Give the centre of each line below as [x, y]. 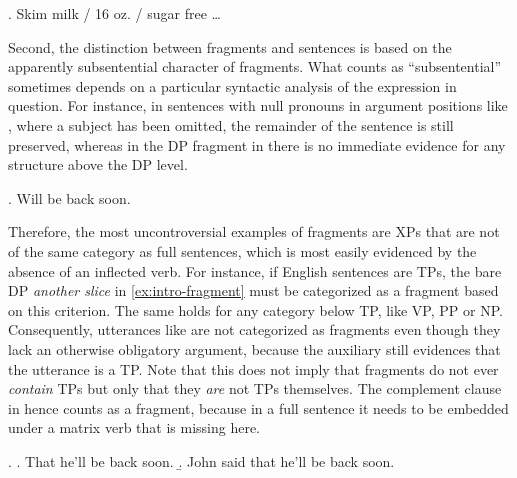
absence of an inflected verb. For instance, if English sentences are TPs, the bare [255, 270]
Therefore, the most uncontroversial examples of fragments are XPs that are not [254, 231]
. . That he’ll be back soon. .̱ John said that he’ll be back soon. [201, 460]
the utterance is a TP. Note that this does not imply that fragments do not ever [253, 368]
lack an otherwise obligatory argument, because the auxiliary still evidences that [254, 348]
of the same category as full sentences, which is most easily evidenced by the [242, 250]
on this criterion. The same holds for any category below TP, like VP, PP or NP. [255, 309]
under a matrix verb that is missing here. [134, 427]
